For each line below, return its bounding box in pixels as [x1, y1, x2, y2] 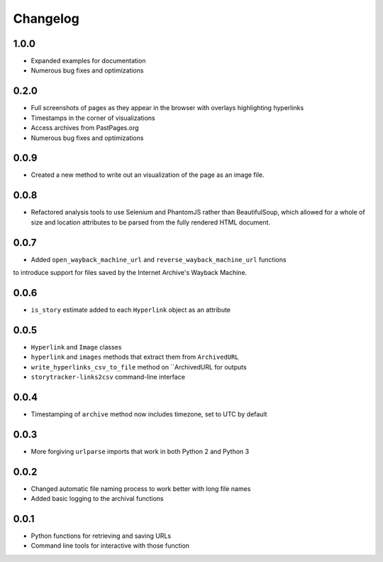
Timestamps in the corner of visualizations [30, 114, 155, 122]
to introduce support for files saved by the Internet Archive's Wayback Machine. [13, 269, 248, 277]
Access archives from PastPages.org [30, 124, 139, 132]
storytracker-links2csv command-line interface [30, 373, 186, 382]
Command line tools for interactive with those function [30, 541, 190, 550]
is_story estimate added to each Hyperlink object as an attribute [30, 306, 231, 314]
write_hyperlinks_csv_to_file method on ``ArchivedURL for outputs [30, 362, 248, 371]
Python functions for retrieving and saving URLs [30, 531, 172, 540]
